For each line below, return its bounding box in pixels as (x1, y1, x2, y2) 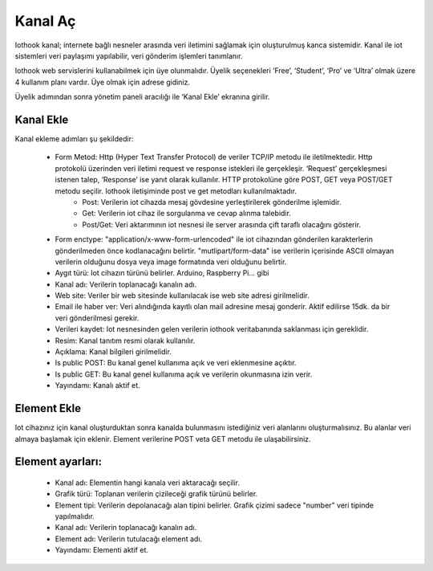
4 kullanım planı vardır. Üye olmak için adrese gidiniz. (14, 77, 191, 87)
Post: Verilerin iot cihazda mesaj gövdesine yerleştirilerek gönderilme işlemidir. (82, 197, 342, 206)
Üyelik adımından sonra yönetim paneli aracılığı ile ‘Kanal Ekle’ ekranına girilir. (14, 92, 270, 102)
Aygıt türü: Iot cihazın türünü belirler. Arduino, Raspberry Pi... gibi (55, 268, 269, 278)
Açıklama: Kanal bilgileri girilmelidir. (55, 347, 172, 357)
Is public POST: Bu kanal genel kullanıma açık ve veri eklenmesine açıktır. (55, 358, 297, 368)
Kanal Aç (14, 12, 76, 30)
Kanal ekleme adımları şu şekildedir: (14, 134, 134, 144)
